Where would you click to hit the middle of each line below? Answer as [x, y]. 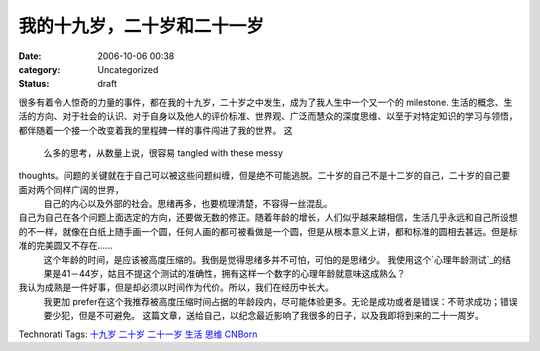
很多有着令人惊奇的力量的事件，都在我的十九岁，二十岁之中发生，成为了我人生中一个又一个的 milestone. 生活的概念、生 [265, 102]
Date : [30, 56]
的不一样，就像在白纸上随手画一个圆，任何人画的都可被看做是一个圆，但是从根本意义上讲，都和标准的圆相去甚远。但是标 [268, 231]
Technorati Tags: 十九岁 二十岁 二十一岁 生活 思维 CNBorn [138, 334]
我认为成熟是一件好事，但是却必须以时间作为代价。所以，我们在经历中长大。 [176, 287]
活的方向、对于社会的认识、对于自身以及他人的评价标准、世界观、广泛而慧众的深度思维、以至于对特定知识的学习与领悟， [268, 116]
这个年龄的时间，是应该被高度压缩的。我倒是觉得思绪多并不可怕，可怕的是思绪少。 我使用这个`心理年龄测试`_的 [273, 259]
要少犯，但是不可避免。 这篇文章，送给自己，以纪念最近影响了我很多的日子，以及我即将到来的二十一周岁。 [263, 316]
